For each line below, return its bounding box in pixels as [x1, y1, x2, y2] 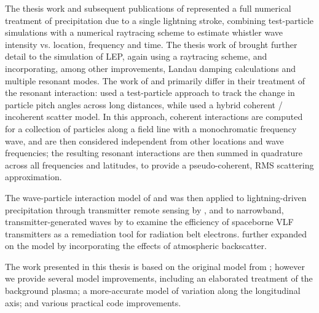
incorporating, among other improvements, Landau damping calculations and [5, 61, 296, 74]
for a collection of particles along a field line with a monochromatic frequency [5, 122, 297, 135]
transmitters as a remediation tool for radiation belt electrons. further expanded [5, 227, 307, 240]
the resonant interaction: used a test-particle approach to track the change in [5, 86, 295, 99]
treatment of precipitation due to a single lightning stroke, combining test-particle [5, 14, 314, 26]
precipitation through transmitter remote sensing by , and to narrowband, [5, 203, 284, 216]
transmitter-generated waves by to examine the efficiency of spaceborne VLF [5, 215, 294, 228]
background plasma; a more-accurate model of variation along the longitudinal [5, 284, 301, 297]
